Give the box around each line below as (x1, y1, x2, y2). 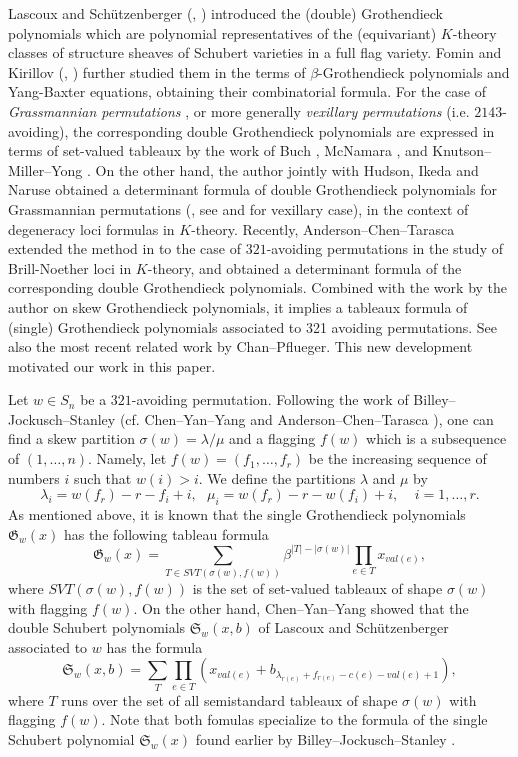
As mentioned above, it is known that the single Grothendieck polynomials (8, 504, 466, 525)
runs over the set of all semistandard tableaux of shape (61, 689, 398, 710)
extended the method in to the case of (8, 238, 242, 259)
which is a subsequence (366, 428, 507, 449)
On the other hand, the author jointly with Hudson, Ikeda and (95, 159, 479, 180)
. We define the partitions (198, 467, 356, 488)
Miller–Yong (8, 159, 83, 180)
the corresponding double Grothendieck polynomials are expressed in (72, 120, 495, 141)
